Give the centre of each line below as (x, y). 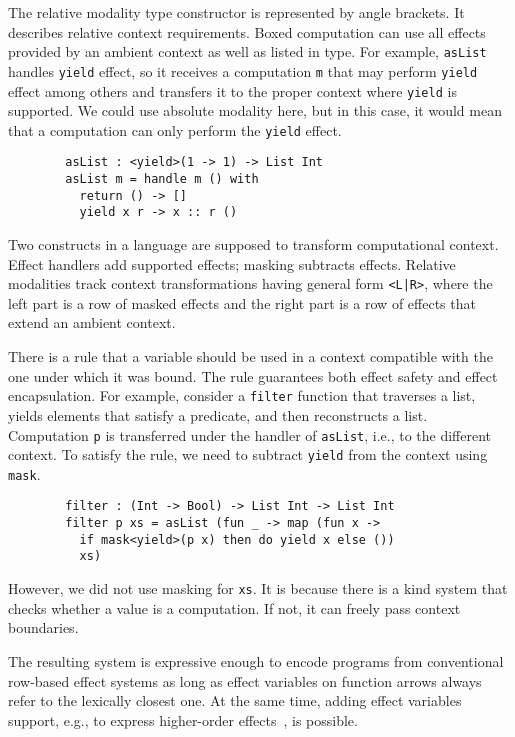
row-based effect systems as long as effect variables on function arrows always (245, 680)
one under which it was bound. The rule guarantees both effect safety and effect (253, 375)
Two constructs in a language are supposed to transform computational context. (253, 244)
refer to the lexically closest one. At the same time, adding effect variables (235, 700)
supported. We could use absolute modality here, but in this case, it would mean (255, 110)
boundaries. (43, 627)
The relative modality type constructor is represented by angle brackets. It (236, 12)
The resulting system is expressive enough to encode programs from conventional (256, 660)
